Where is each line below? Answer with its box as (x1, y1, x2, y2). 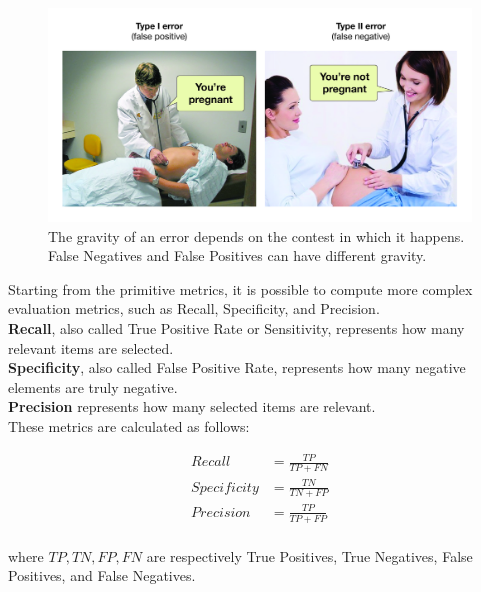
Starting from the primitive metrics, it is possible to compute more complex (8, 278, 473, 299)
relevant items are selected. (8, 337, 174, 358)
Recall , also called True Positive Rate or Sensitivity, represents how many (8, 318, 465, 339)
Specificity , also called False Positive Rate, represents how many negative (8, 357, 466, 378)
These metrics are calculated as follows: (8, 416, 250, 436)
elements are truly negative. (8, 376, 178, 397)
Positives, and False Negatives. (8, 565, 196, 586)
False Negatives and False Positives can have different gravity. (48, 245, 427, 266)
